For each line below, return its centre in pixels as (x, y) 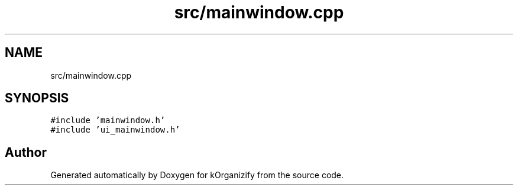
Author (26, 152)
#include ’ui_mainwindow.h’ (115, 130)
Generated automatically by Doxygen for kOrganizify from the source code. (197, 175)
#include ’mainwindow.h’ (108, 120)
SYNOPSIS (37, 98)
